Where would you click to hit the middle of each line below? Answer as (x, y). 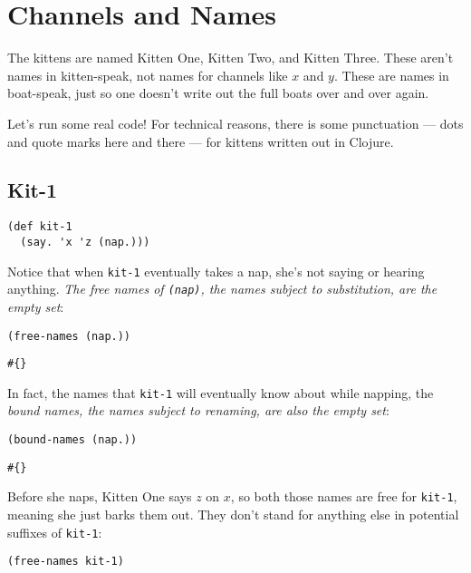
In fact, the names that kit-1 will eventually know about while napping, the (221, 392)
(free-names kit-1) (66, 562)
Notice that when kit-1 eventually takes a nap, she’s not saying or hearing (216, 271)
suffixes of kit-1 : (55, 532)
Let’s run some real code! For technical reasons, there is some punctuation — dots (235, 123)
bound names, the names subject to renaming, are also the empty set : (198, 410)
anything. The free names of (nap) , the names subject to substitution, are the (222, 289)
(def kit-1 (40, 227)
